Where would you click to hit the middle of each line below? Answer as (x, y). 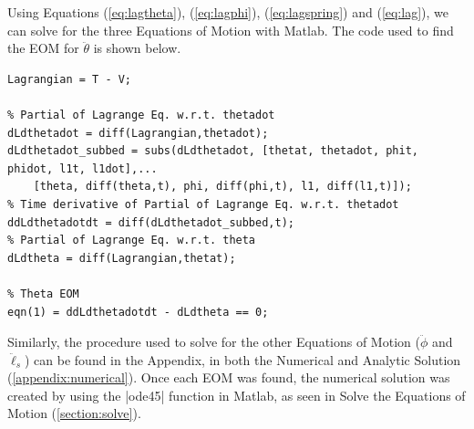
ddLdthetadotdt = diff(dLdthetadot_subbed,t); (151, 222)
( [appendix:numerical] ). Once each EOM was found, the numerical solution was (229, 377)
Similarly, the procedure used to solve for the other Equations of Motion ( (214, 342)
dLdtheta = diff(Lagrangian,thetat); (122, 258)
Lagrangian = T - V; (70, 79)
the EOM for (43, 48)
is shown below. (137, 48)
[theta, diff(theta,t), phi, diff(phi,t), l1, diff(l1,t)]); (222, 187)
